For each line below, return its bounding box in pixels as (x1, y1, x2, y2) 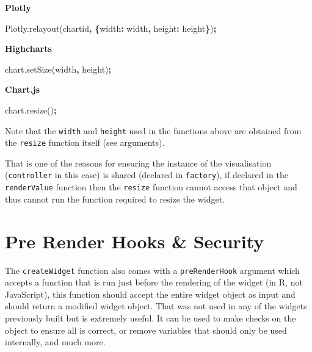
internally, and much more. (5, 336, 106, 348)
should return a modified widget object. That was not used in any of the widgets (5, 300, 307, 312)
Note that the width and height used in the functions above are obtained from (5, 124, 302, 137)
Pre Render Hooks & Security (5, 228, 264, 253)
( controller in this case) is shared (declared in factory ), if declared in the (5, 168, 288, 181)
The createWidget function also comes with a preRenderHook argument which (5, 264, 300, 276)
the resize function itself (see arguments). (5, 136, 165, 149)
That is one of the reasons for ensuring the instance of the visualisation (5, 156, 272, 169)
